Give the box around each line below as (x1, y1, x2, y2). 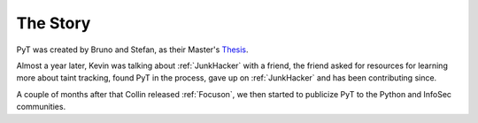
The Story (16, 13, 91, 33)
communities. (16, 102, 66, 112)
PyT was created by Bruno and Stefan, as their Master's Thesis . (16, 44, 249, 55)
